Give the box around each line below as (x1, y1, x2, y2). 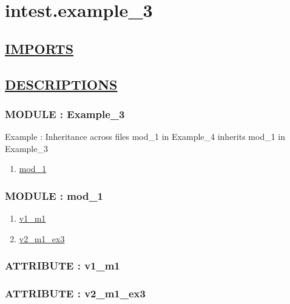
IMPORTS (5, 39, 74, 58)
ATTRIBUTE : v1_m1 (5, 258, 120, 273)
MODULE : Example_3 (5, 106, 125, 121)
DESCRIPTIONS (5, 74, 118, 93)
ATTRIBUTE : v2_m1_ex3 (5, 286, 146, 301)
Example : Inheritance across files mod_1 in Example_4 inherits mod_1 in (5, 130, 286, 143)
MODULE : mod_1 (5, 188, 104, 203)
